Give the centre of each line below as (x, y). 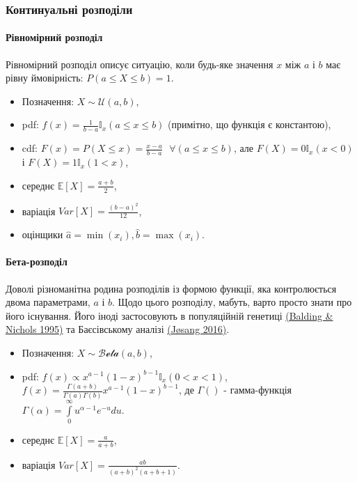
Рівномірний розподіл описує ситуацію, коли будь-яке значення (140, 64)
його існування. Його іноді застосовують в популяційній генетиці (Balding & (169, 315)
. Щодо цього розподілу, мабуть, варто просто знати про (232, 302)
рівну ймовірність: (45, 78)
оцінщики (42, 234)
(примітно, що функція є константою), (249, 124)
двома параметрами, (48, 302)
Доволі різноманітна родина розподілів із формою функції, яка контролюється (171, 288)
